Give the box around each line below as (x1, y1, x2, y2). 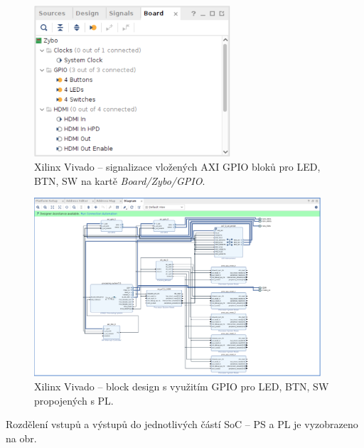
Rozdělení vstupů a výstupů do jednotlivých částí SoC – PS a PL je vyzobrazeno (6, 417, 358, 432)
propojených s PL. (34, 393, 114, 407)
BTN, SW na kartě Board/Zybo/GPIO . (34, 173, 205, 188)
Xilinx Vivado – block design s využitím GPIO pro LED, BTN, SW (34, 379, 329, 394)
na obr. (6, 430, 37, 445)
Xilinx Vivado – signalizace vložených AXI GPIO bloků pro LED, (34, 159, 321, 174)
